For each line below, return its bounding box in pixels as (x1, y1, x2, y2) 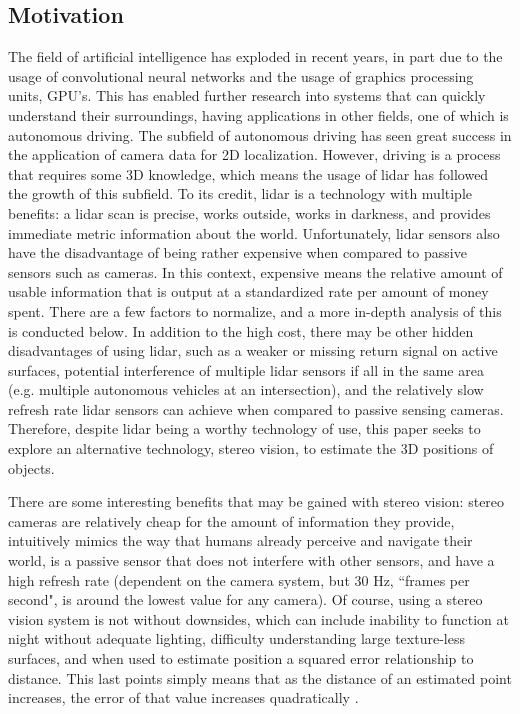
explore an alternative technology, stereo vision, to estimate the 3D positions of (8, 438, 494, 459)
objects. (8, 457, 55, 478)
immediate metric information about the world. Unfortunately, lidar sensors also (8, 222, 500, 243)
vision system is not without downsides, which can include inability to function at (8, 608, 509, 629)
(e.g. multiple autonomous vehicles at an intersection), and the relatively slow (8, 379, 484, 400)
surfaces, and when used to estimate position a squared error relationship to (8, 648, 474, 669)
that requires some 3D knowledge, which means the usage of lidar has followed (8, 163, 489, 184)
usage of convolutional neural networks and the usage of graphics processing (8, 65, 474, 86)
